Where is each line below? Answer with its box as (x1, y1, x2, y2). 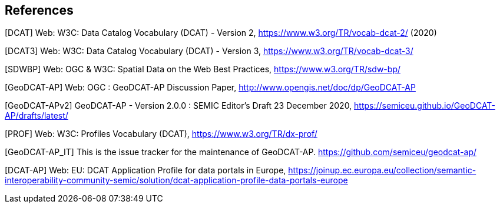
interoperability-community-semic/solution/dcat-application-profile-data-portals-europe (5, 175, 348, 186)
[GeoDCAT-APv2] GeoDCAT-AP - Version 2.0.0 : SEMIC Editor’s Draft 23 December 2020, (5, 100, 352, 111)
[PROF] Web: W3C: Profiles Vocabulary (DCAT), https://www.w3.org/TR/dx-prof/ (5, 129, 317, 139)
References (5, 3, 74, 18)
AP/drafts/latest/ (5, 110, 68, 121)
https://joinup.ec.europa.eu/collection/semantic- (288, 165, 476, 176)
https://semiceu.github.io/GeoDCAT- (354, 100, 495, 111)
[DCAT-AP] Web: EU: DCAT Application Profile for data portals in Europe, (5, 165, 286, 176)
